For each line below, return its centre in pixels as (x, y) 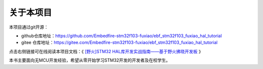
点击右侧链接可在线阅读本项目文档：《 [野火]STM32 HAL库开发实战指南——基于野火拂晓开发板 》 (106, 51)
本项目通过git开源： (29, 27)
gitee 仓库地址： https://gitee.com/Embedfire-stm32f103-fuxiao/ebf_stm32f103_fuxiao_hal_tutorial (119, 42)
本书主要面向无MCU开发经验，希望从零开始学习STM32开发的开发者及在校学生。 (90, 60)
